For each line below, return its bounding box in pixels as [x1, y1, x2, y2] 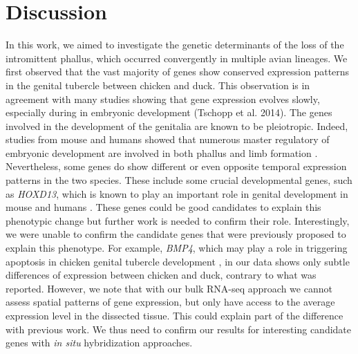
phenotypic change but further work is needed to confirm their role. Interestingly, [6, 213, 350, 227]
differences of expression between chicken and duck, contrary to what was [6, 268, 317, 282]
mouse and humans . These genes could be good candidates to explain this [6, 200, 321, 214]
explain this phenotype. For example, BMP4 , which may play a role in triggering [6, 241, 348, 255]
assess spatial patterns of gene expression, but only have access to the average [6, 295, 335, 309]
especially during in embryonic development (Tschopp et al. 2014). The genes [6, 105, 332, 120]
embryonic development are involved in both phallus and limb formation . [6, 145, 318, 160]
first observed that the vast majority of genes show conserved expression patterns [6, 64, 350, 79]
